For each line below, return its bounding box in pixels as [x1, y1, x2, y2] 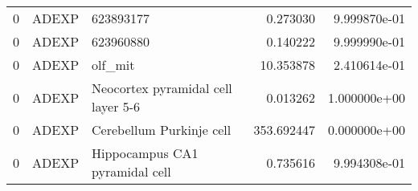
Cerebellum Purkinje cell [92, 120, 232, 139]
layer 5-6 [92, 97, 141, 116]
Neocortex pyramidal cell [92, 79, 232, 97]
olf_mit [92, 55, 135, 74]
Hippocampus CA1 [92, 144, 199, 162]
